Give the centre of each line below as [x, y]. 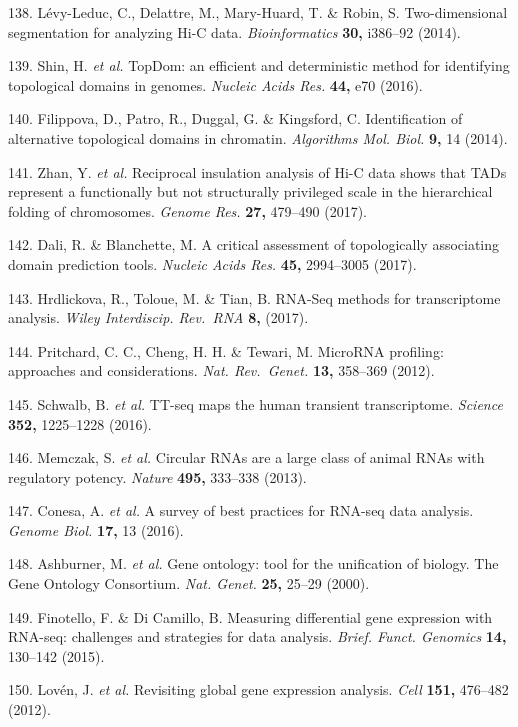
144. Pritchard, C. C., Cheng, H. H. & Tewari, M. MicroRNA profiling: [226, 350]
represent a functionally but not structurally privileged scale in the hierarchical [250, 191]
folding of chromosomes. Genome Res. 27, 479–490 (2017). [187, 210]
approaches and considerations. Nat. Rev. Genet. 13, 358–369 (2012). [221, 370]
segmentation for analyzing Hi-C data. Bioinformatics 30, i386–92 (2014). [234, 31]
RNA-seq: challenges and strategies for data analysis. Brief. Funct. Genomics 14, [257, 636]
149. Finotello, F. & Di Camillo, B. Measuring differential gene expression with [250, 616]
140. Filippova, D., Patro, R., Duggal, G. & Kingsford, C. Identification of [235, 118]
